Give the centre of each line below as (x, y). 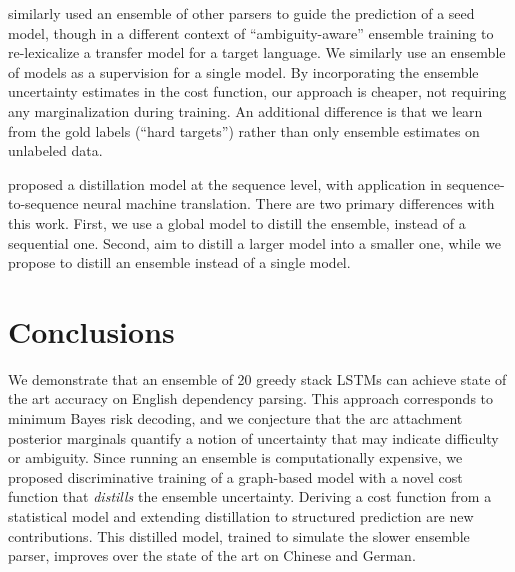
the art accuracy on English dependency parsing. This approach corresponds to (251, 398)
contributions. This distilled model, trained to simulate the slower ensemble (239, 535)
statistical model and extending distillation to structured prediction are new (241, 516)
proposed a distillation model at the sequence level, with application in (225, 183)
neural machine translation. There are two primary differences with (289, 203)
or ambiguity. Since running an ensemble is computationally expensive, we (235, 457)
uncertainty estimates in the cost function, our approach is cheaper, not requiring (257, 91)
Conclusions (91, 330)
